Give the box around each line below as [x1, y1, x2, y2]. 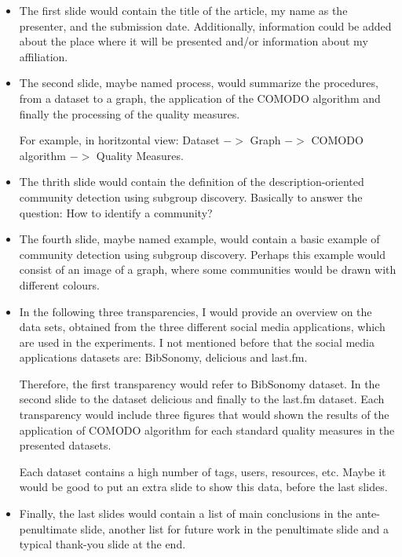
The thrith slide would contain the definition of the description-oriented [19, 173, 364, 190]
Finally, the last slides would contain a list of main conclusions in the [19, 505, 353, 522]
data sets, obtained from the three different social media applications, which [19, 319, 386, 335]
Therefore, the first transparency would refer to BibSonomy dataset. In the [19, 375, 380, 391]
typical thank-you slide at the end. [19, 536, 186, 552]
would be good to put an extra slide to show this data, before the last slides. [19, 479, 388, 495]
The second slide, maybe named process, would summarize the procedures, [19, 75, 378, 91]
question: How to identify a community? [19, 204, 213, 220]
